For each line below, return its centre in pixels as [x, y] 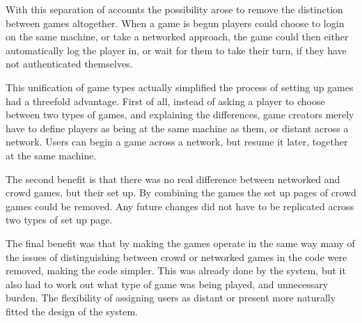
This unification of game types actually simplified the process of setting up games [180, 87]
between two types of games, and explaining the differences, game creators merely [180, 115]
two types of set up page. [59, 220]
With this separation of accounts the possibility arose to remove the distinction [174, 9]
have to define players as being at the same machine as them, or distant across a [177, 128]
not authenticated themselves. [69, 64]
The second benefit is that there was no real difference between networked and [173, 179]
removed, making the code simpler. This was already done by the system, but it [176, 270]
